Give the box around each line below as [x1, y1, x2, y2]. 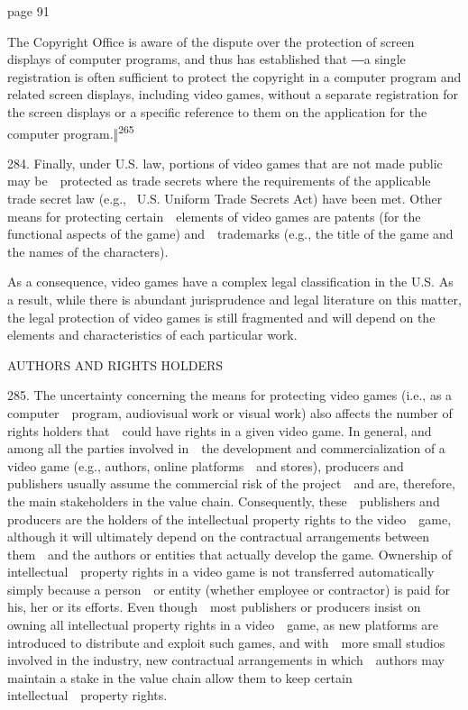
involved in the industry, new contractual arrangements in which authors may [7, 651, 445, 669]
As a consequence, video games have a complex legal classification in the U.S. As [7, 272, 454, 291]
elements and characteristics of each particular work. [7, 325, 298, 344]
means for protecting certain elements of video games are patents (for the [7, 206, 421, 225]
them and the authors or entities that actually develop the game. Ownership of [7, 544, 453, 563]
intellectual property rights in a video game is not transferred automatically [7, 562, 435, 581]
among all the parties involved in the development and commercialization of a [7, 439, 445, 458]
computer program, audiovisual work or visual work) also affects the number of [7, 403, 453, 422]
